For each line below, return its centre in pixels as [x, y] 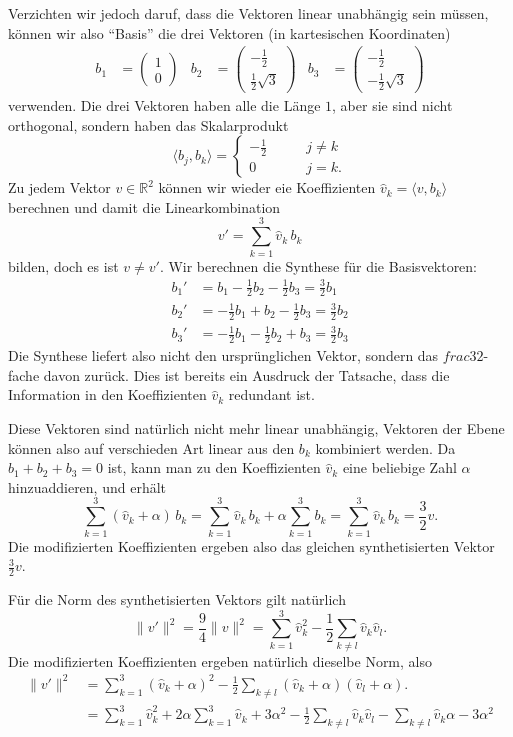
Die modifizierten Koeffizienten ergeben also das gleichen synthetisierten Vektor [251, 545]
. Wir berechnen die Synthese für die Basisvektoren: [318, 265]
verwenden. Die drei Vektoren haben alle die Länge [164, 105]
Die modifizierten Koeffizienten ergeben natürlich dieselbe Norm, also [220, 660]
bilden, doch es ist [63, 265]
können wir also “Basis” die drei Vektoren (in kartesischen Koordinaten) [229, 32]
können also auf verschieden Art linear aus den [151, 447]
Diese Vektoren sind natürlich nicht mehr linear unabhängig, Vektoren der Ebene [256, 428]
